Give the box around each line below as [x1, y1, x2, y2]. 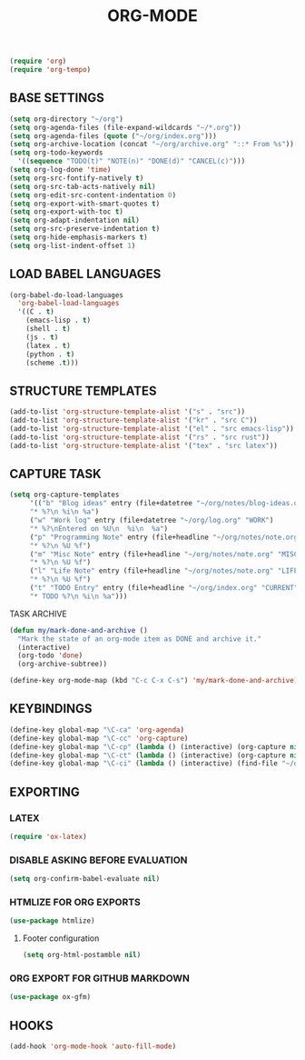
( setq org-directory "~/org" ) [9, 115, 124, 124]
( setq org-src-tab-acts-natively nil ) [9, 182, 156, 191]
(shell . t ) [25, 325, 71, 334]
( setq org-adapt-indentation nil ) [9, 215, 141, 225]
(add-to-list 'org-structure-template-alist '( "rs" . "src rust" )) [9, 433, 271, 442]
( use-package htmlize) [9, 916, 95, 925]
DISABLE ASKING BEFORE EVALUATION [9, 854, 188, 866]
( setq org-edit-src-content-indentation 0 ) [9, 190, 177, 200]
